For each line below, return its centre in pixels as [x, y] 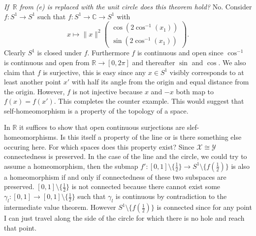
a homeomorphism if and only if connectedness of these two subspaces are [115, 177]
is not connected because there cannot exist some [146, 186]
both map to [195, 91]
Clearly [15, 53]
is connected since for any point [204, 207]
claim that [19, 72]
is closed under [60, 53]
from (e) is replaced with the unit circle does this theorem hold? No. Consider [136, 6]
